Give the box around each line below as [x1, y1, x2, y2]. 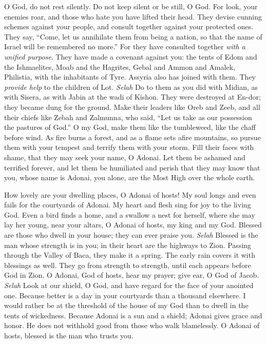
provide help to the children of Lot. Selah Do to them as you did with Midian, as [4, 81, 258, 92]
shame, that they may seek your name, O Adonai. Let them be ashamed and [4, 151, 245, 162]
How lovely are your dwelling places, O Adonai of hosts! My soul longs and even [4, 189, 256, 200]
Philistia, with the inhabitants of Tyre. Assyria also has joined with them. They [4, 71, 256, 82]
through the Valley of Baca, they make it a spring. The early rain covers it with [4, 250, 255, 260]
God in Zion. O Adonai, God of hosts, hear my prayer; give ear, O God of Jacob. [4, 270, 259, 280]
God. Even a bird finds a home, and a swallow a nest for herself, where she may [4, 209, 255, 220]
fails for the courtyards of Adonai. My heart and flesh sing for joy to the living [4, 199, 251, 210]
